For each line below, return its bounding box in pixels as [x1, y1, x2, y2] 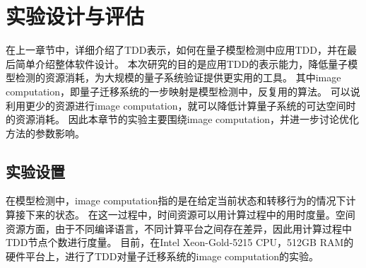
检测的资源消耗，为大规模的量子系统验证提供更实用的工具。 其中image [15, 70, 341, 85]
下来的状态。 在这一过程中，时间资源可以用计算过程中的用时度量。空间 [25, 207, 355, 222]
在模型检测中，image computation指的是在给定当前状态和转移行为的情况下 [6, 193, 346, 208]
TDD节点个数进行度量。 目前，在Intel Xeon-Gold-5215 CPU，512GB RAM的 [6, 235, 354, 250]
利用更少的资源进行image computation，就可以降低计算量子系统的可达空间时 [6, 98, 356, 112]
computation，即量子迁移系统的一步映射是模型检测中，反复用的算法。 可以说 [6, 83, 360, 98]
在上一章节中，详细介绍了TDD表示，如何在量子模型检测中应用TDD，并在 [6, 42, 347, 57]
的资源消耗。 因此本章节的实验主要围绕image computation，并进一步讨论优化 [6, 112, 360, 127]
